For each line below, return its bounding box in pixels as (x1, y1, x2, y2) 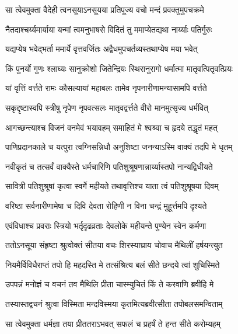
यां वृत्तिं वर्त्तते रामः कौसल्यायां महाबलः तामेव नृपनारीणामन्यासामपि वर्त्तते (5, 82, 207, 94)
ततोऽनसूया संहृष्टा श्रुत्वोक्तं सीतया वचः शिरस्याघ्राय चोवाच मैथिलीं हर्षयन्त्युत (5, 239, 223, 251)
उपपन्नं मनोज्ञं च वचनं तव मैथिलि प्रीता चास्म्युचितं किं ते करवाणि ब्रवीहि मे (5, 278, 214, 290)
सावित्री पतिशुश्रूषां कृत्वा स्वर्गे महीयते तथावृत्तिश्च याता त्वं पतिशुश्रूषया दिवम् (5, 180, 219, 192)
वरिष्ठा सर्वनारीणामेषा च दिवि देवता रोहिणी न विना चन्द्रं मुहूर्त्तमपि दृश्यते (5, 199, 207, 211)
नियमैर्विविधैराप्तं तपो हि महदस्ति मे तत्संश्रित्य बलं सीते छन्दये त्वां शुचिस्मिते (5, 258, 220, 270)
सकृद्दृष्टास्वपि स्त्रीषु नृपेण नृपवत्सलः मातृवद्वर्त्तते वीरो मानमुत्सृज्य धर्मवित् (5, 101, 209, 113)
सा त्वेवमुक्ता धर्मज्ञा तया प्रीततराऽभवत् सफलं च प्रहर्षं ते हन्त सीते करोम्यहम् (5, 317, 220, 329)
